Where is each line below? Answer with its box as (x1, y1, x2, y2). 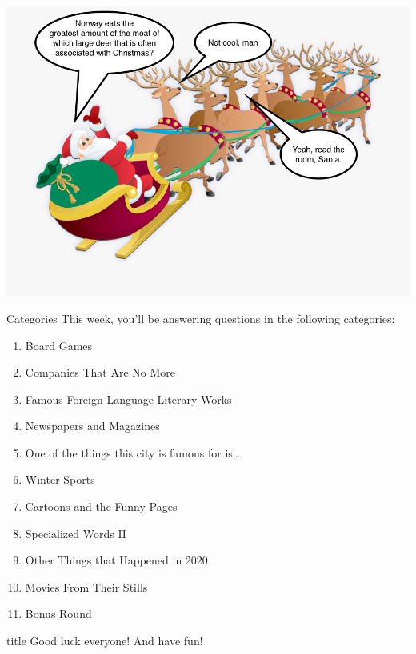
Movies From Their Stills (25, 578, 148, 595)
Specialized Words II (25, 524, 126, 541)
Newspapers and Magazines (25, 417, 160, 434)
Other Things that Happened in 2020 (25, 552, 208, 568)
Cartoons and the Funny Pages (25, 498, 178, 515)
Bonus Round (25, 605, 92, 622)
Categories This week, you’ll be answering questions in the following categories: (6, 309, 395, 326)
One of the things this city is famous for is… (25, 444, 241, 461)
